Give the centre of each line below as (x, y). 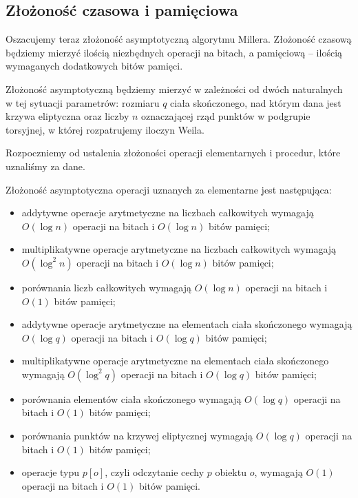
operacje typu (51, 472)
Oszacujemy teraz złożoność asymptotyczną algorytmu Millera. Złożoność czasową (179, 39)
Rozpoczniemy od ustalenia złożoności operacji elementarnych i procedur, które (173, 153)
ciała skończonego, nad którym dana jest (256, 102)
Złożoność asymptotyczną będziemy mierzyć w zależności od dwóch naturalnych (174, 89)
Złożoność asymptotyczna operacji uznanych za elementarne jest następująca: (169, 189)
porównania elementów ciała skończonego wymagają (131, 398)
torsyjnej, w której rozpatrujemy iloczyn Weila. (105, 129)
